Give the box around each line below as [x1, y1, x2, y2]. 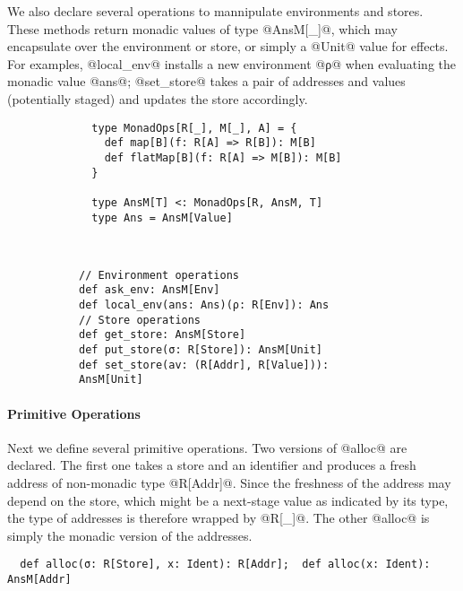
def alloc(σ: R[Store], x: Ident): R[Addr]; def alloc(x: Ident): [20, 558, 431, 571]
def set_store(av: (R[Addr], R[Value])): [79, 358, 330, 371]
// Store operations [79, 313, 201, 326]
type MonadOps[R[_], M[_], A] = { [91, 121, 297, 135]
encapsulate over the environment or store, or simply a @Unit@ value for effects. [7, 37, 449, 56]
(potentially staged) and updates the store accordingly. [7, 89, 308, 108]
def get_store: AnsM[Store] [79, 328, 246, 342]
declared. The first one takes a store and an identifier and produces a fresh [7, 456, 416, 474]
